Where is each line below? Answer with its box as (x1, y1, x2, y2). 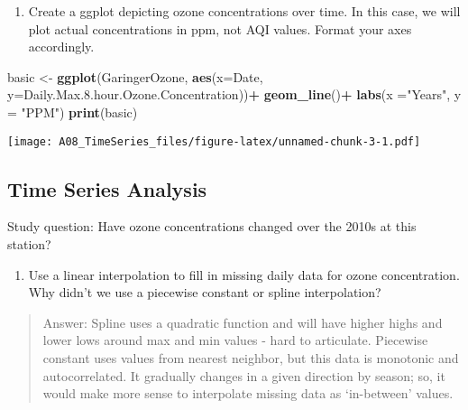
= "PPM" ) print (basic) (7, 102, 138, 121)
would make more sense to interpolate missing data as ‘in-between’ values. (42, 384, 454, 403)
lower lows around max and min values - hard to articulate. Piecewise (42, 331, 428, 349)
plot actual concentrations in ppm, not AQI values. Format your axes (28, 19, 412, 38)
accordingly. (28, 37, 95, 56)
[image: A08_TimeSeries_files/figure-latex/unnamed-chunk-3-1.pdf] (7, 135, 421, 148)
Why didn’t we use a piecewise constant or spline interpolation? (28, 283, 381, 302)
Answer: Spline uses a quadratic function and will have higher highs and (42, 312, 443, 331)
